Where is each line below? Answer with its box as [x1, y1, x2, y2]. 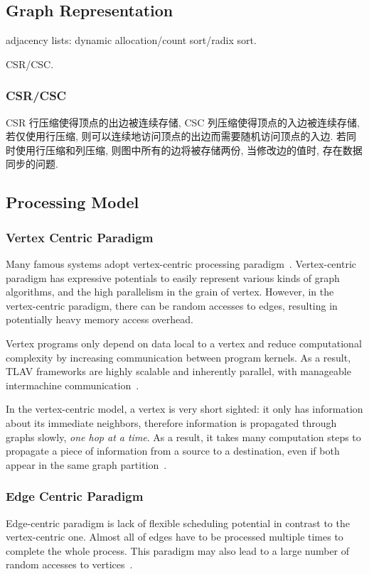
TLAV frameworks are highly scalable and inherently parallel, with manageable [6, 364, 351, 379]
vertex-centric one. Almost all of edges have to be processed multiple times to [6, 529, 343, 544]
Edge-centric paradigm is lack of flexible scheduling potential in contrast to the [6, 515, 350, 530]
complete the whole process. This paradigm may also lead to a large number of [6, 543, 350, 558]
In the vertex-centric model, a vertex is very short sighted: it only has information [6, 401, 363, 416]
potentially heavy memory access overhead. [6, 312, 193, 327]
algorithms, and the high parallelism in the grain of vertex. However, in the [6, 284, 334, 299]
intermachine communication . [6, 377, 139, 392]
